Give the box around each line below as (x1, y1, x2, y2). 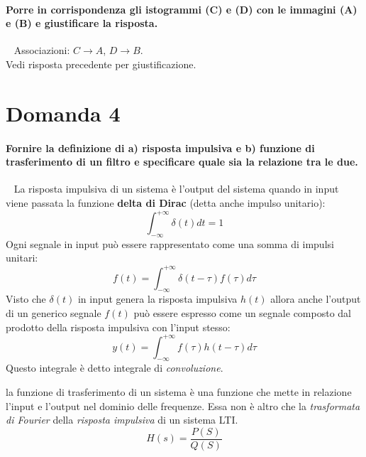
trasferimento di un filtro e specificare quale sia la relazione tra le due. (6, 154, 358, 169)
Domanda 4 (6, 98, 121, 127)
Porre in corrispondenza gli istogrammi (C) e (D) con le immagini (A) (6, 1, 357, 16)
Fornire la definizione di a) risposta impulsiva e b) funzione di (6, 140, 315, 155)
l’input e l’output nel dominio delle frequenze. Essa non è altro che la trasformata (6, 398, 360, 413)
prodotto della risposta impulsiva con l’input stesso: (6, 319, 231, 334)
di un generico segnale (6, 305, 101, 320)
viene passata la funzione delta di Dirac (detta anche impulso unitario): (6, 195, 326, 210)
